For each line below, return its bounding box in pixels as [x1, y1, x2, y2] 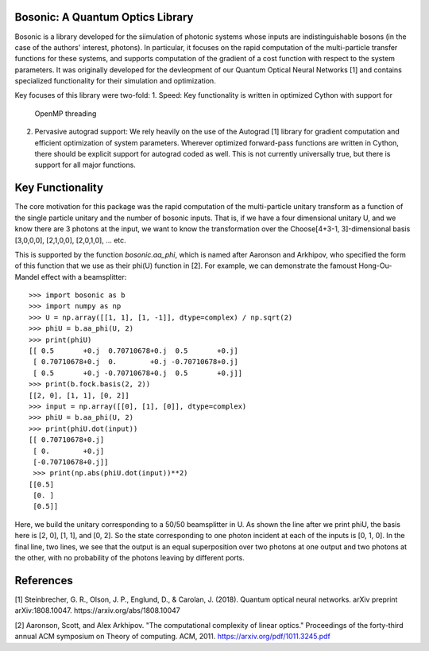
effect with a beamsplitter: [41, 272, 127, 281]
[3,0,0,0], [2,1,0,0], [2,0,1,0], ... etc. [14, 235, 126, 245]
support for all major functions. [34, 160, 137, 170]
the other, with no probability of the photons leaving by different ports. [14, 553, 245, 563]
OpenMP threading [34, 108, 97, 118]
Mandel [14, 272, 40, 281]
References [14, 573, 73, 587]
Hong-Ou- [358, 261, 392, 270]
